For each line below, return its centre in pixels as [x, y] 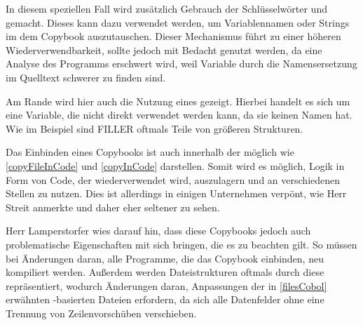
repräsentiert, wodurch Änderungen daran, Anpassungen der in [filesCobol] [166, 285]
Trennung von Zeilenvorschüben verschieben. [101, 313]
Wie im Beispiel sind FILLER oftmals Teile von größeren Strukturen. [155, 128]
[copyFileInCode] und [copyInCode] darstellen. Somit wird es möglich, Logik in [175, 165]
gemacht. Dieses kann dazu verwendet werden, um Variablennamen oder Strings [178, 22]
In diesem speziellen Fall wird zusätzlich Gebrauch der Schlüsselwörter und [166, 8]
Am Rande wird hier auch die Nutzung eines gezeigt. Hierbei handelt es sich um [178, 101]
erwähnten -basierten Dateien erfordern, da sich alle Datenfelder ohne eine [165, 299]
